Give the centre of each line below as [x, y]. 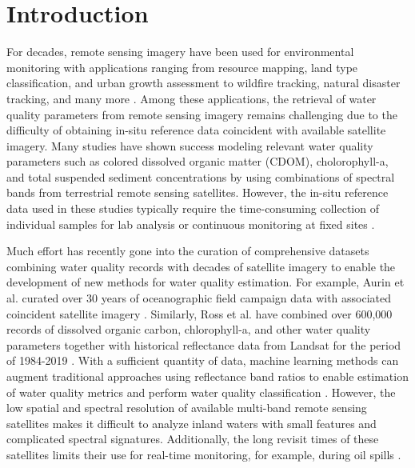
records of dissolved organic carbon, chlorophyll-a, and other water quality [189, 329]
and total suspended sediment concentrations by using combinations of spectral [201, 176]
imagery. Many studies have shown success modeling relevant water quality [190, 145]
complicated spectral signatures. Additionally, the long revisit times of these [193, 439]
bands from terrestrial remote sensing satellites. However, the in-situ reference [198, 192]
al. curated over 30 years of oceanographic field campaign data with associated [199, 298]
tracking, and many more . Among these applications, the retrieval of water [192, 98]
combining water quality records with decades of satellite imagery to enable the [201, 266]
